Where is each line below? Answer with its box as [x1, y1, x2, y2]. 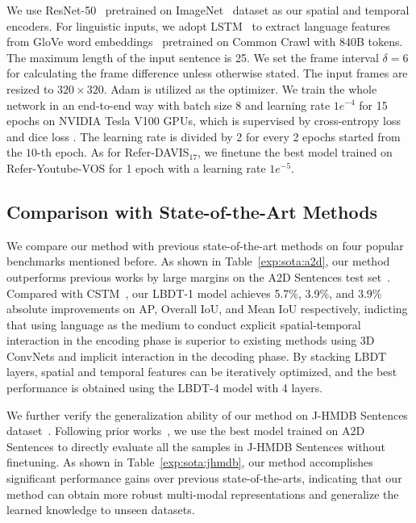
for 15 [359, 96, 388, 113]
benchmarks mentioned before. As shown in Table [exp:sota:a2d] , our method [6, 253, 390, 270]
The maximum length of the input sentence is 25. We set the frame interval [6, 48, 379, 65]
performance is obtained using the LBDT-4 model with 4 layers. [6, 379, 323, 396]
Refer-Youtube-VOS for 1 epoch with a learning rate [6, 159, 266, 176]
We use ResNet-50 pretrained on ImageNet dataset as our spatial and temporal [6, 2, 410, 18]
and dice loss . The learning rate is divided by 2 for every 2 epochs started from [6, 128, 401, 144]
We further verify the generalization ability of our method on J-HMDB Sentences [6, 406, 408, 423]
